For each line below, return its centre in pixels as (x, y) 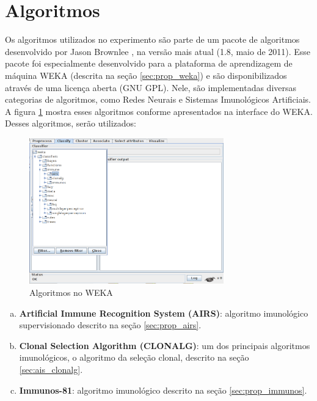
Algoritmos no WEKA (71, 292)
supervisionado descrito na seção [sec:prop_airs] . (110, 325)
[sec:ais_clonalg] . (51, 370)
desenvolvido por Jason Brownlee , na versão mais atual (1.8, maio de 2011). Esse (158, 51)
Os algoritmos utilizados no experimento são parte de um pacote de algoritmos (152, 39)
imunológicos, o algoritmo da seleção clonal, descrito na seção (134, 357)
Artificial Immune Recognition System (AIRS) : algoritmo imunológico (164, 313)
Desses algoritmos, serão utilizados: (71, 123)
